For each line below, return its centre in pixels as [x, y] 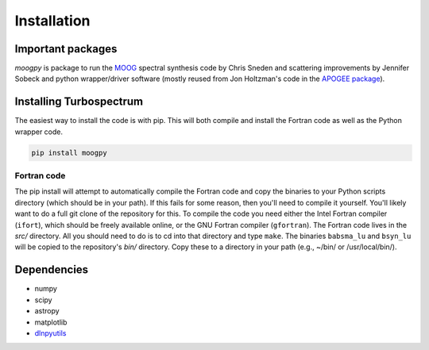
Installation [52, 21]
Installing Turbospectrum [79, 102]
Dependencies [52, 270]
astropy [47, 311]
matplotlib [51, 322]
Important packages [66, 49]
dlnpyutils [50, 333]
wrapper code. [39, 132]
